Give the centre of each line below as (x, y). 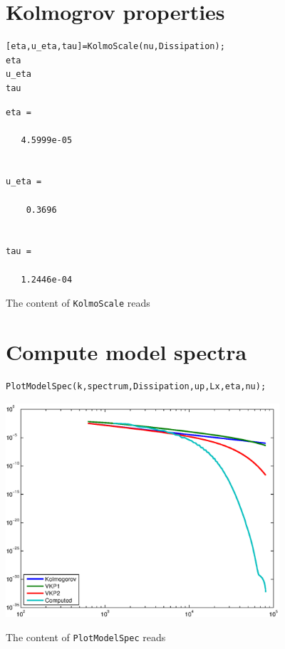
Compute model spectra (126, 352)
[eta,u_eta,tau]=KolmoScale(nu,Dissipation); (115, 47)
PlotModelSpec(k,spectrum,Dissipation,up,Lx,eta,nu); (136, 386)
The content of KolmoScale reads (78, 303)
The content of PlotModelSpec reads (86, 637)
